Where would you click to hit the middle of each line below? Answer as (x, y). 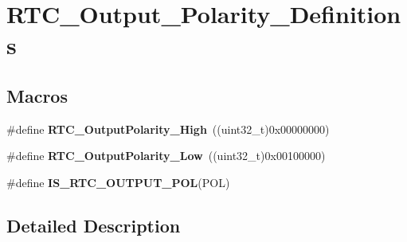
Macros (37, 95)
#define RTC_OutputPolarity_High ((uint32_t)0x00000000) (168, 129)
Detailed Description (94, 225)
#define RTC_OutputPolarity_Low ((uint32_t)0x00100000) (166, 156)
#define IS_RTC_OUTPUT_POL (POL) (118, 182)
